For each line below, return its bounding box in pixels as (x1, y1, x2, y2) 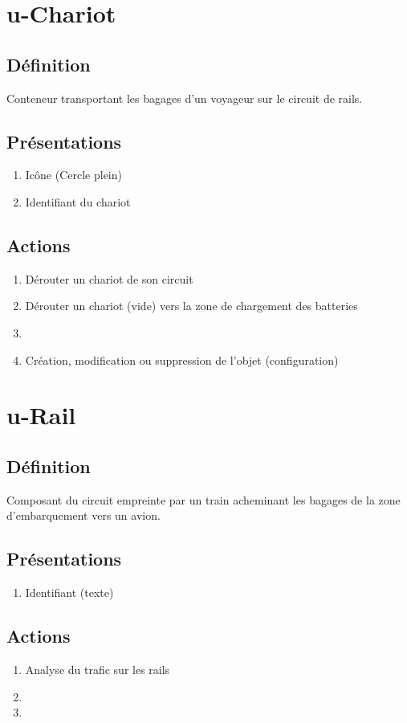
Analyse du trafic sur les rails (25, 660, 170, 677)
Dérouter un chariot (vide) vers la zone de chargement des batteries (25, 297, 358, 314)
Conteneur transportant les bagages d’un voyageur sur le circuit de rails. (6, 89, 363, 106)
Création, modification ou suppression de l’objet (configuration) (25, 351, 339, 368)
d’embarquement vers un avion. (6, 507, 161, 524)
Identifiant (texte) (25, 584, 114, 601)
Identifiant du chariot (25, 193, 131, 210)
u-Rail (6, 398, 76, 431)
